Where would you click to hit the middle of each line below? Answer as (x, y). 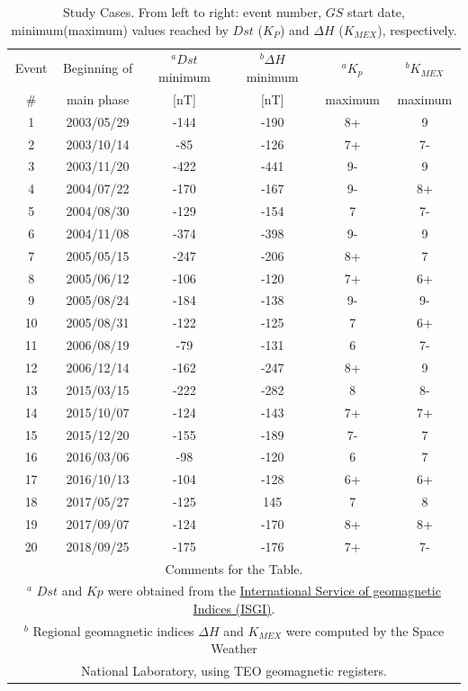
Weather (234, 648)
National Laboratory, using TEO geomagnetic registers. (234, 671)
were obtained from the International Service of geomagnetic (274, 591)
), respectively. (417, 29)
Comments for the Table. (234, 568)
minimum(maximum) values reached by (120, 29)
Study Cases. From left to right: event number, (193, 12)
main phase (98, 99)
